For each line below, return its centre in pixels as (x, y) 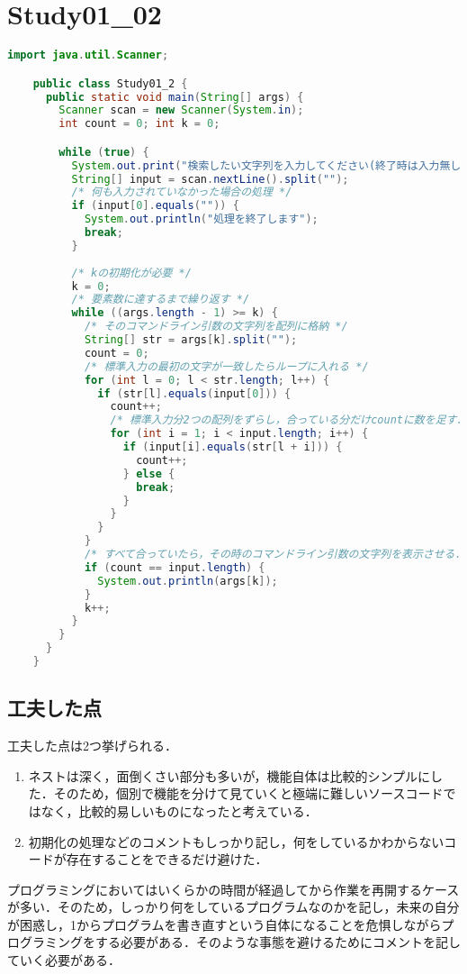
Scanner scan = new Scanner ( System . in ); (181, 110)
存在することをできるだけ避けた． (167, 859)
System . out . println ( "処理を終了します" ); (201, 219)
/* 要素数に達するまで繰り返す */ (161, 300)
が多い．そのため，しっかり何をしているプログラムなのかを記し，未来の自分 (233, 907)
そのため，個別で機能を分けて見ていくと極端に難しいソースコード (248, 793)
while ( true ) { (104, 152)
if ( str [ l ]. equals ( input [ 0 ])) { (194, 393)
